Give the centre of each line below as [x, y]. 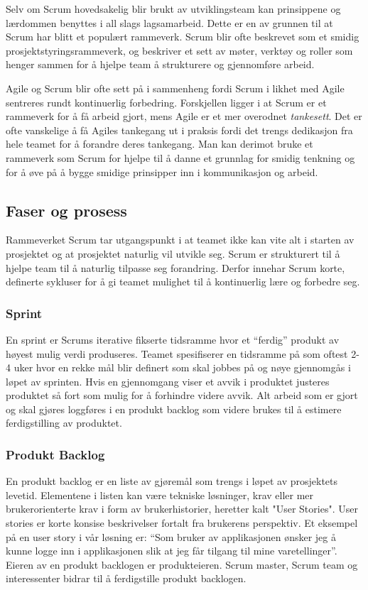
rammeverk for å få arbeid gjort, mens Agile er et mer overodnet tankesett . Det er [184, 116]
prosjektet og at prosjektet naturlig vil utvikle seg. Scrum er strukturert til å [173, 253]
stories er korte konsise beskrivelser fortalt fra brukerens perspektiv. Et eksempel [182, 523]
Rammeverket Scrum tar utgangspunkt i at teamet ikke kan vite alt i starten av [180, 240]
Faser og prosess [66, 210]
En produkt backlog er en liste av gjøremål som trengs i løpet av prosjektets [172, 481]
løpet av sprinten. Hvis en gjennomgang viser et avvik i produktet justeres [168, 381]
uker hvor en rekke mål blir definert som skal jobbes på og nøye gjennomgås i [182, 367]
